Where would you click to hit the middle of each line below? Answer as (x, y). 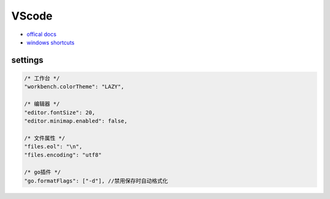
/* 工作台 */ (42, 78)
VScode (32, 16)
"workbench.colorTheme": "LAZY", (74, 87)
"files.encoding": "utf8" (63, 155)
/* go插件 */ (42, 172)
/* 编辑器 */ (42, 104)
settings (28, 60)
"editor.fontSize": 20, (60, 112)
